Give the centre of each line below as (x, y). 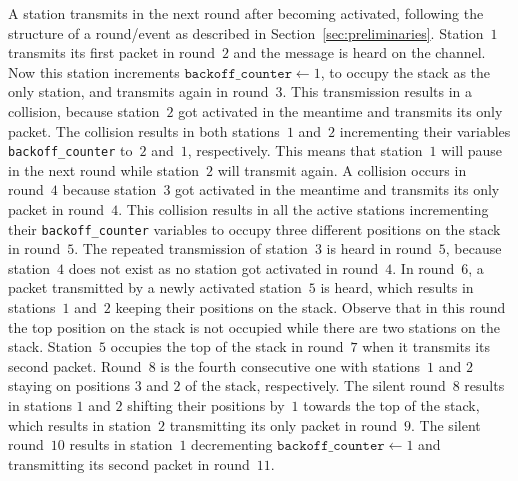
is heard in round (379, 248)
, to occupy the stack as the (405, 71)
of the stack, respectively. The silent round (315, 385)
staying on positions (69, 385)
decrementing (232, 444)
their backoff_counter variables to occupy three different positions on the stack (254, 228)
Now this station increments (94, 71)
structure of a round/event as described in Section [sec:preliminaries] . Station (246, 32)
